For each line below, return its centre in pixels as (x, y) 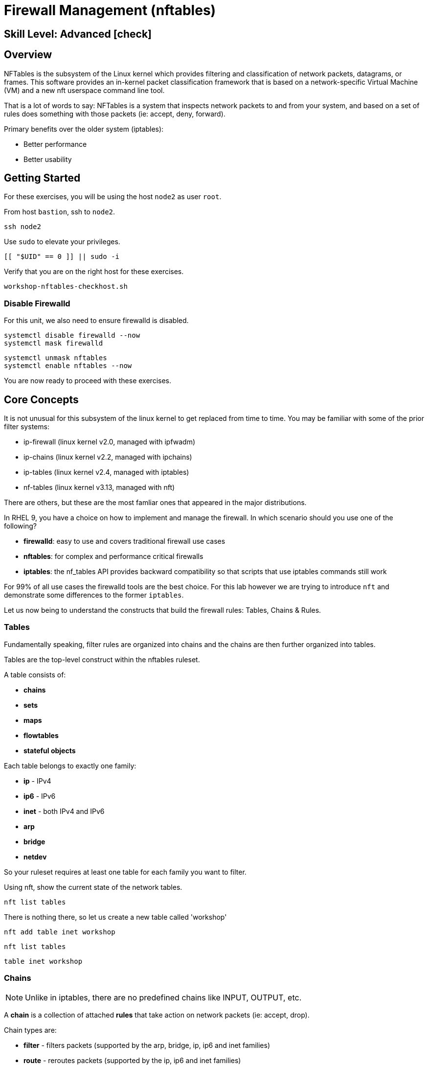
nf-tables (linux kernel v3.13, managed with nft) (99, 487)
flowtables (41, 735)
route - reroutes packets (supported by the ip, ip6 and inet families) (132, 1060)
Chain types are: (30, 1030)
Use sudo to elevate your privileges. (62, 242)
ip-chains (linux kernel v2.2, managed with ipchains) (108, 457)
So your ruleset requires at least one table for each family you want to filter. (125, 872)
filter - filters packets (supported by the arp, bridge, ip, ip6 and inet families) (147, 1045)
